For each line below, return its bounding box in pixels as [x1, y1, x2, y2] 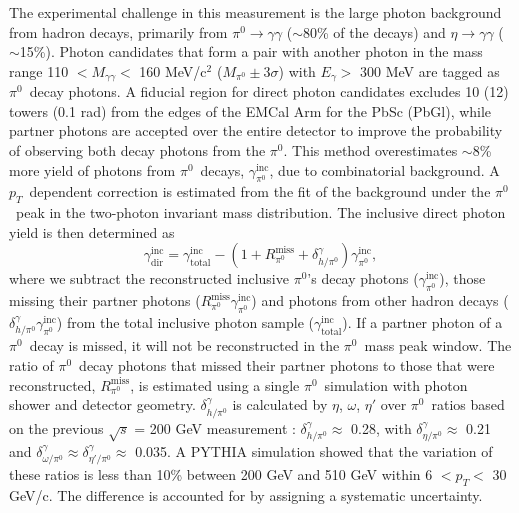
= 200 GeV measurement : [134, 417, 296, 438]
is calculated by [232, 394, 328, 415]
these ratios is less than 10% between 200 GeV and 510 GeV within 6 [9, 464, 433, 485]
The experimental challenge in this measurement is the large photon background [9, 2, 502, 22]
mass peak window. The [364, 335, 512, 356]
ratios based [431, 394, 505, 415]
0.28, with [351, 417, 412, 438]
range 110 [9, 60, 69, 81]
